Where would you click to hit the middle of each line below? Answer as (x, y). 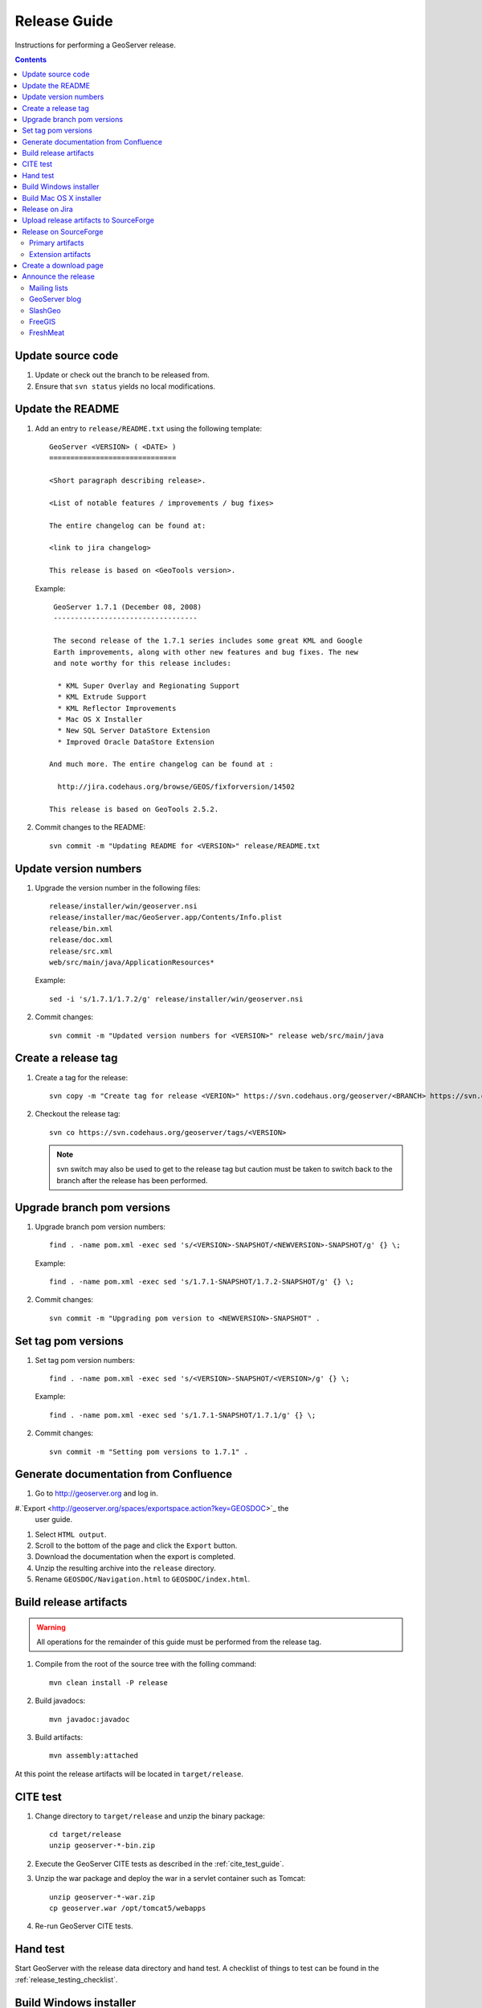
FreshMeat (47, 333)
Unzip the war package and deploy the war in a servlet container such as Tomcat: (170, 1879)
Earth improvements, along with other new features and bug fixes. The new (206, 652)
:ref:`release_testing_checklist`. (66, 1979)
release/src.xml (81, 951)
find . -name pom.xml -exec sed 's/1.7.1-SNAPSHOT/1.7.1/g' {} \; (183, 1415)
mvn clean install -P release (109, 1682)
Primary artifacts (57, 243)
